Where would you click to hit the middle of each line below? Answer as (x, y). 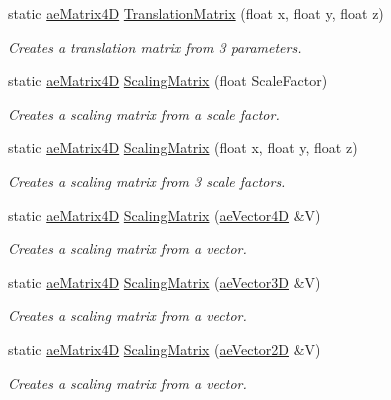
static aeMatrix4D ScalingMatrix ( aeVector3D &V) (164, 281)
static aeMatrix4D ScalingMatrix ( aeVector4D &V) (164, 214)
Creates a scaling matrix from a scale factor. (144, 113)
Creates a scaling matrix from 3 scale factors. (147, 180)
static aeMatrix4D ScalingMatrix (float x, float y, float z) (183, 147)
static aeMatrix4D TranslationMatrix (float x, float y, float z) (196, 13)
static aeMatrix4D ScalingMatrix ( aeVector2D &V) (164, 348)
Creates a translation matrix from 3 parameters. (155, 46)
